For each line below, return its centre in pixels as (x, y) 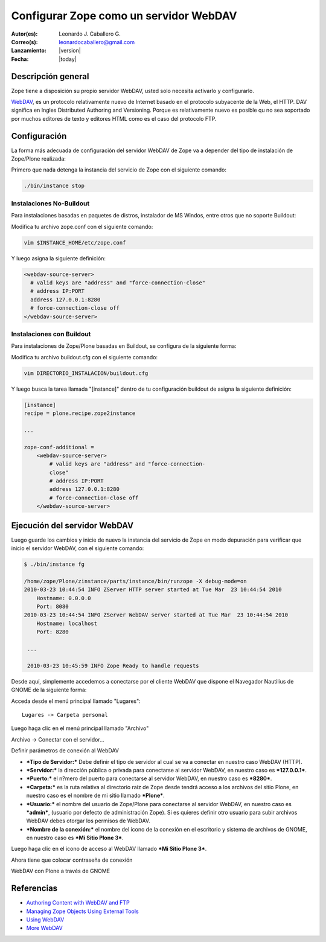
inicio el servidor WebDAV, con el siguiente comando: (78, 548)
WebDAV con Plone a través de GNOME (61, 871)
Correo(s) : (25, 42)
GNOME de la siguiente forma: (49, 690)
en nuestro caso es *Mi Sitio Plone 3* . (75, 838)
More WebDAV (44, 928)
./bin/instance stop (54, 186)
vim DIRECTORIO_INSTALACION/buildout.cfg (86, 373)
